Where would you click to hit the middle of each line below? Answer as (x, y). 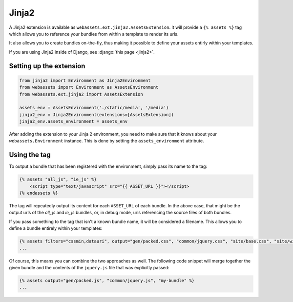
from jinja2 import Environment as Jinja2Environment (85, 80)
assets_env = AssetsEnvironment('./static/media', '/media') (94, 108)
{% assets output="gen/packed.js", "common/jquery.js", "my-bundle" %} (107, 281)
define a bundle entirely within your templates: (56, 228)
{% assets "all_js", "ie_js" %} (58, 180)
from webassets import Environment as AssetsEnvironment (89, 87)
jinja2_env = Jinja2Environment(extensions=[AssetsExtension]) (97, 114)
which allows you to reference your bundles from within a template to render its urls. (94, 34)
